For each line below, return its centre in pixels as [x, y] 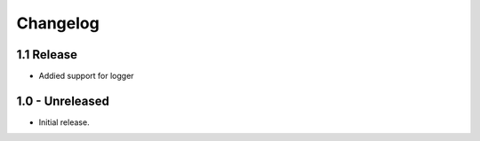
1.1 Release [47, 55]
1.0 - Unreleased [63, 101]
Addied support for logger [86, 76]
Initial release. [64, 122]
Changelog [58, 23]
